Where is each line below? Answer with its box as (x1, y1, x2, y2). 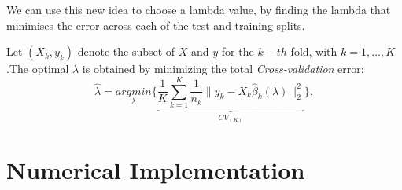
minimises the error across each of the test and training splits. (6, 16, 305, 33)
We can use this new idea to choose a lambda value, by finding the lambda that (6, 2, 391, 17)
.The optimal (6, 60, 69, 77)
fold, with (290, 43, 337, 60)
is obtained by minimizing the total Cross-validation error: (82, 60, 364, 77)
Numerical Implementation (6, 154, 305, 186)
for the (221, 43, 254, 60)
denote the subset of (77, 43, 175, 60)
